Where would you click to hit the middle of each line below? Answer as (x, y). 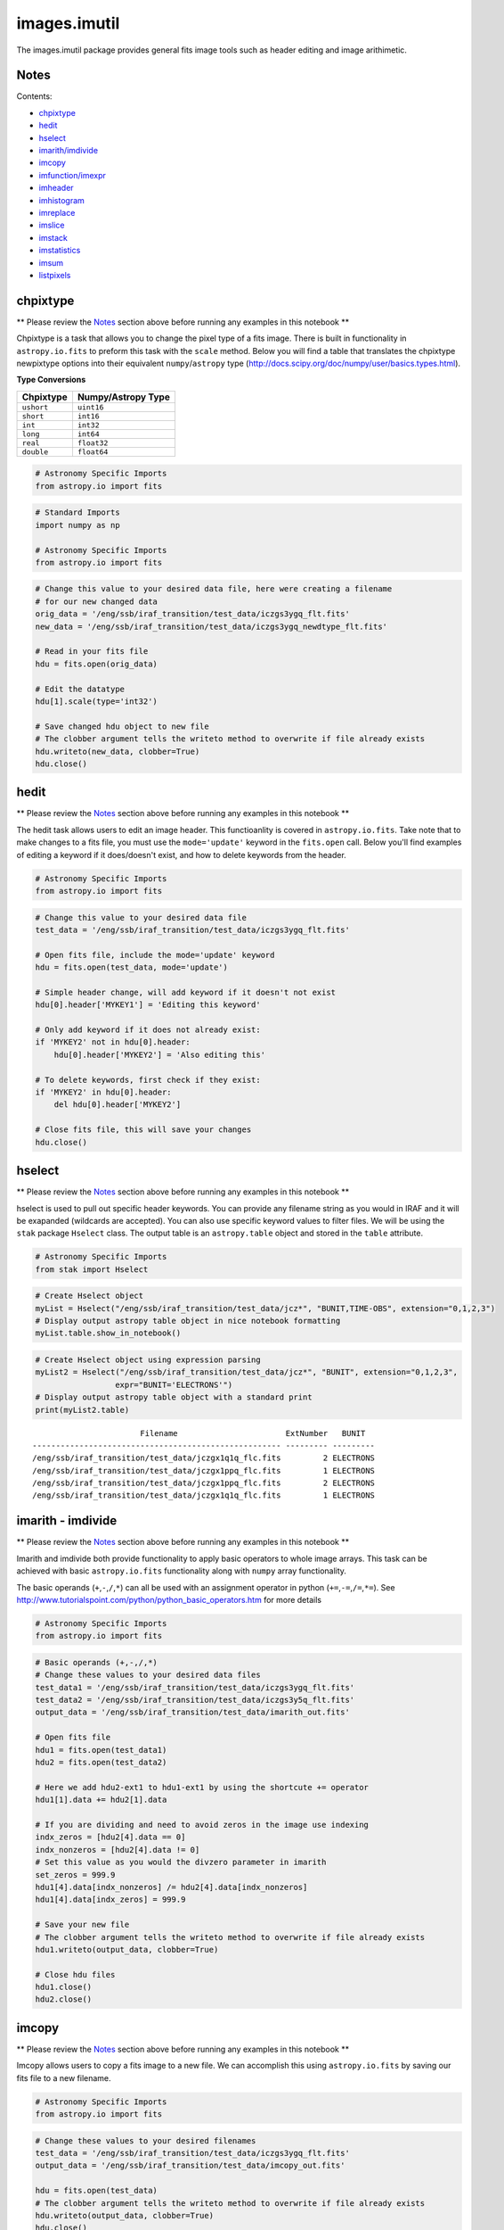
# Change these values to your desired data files (148, 1675)
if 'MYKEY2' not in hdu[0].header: (113, 1042)
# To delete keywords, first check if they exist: (148, 1080)
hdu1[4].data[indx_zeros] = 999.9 (110, 1900)
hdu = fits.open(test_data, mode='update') (132, 967)
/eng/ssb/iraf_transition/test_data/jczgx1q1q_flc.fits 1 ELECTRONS (204, 1495)
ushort (35, 407)
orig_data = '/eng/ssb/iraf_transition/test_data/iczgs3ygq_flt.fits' (193, 614)
